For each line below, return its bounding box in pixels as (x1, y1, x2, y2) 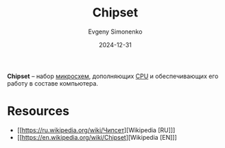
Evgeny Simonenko (88, 27, 143, 36)
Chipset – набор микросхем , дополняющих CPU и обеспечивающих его (7, 72, 219, 80)
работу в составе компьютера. (7, 79, 98, 87)
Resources (7, 103, 70, 119)
